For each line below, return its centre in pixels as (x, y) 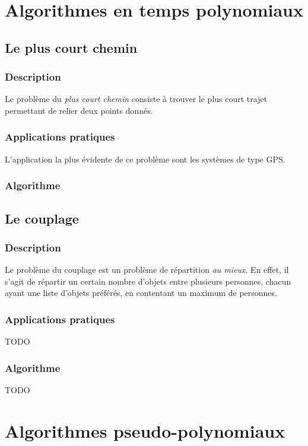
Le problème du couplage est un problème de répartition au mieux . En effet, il (147, 270)
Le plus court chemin (71, 47)
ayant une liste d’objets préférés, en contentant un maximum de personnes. (141, 293)
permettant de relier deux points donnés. (79, 110)
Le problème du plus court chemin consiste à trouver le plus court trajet (136, 99)
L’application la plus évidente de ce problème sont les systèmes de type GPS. (145, 159)
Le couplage (42, 218)
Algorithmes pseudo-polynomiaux (145, 430)
